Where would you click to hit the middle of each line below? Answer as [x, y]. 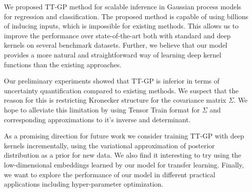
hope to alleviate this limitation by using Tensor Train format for [102, 109]
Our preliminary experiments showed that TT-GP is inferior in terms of [112, 81]
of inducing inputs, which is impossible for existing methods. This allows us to [121, 26]
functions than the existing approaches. [63, 64]
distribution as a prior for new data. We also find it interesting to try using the [123, 155]
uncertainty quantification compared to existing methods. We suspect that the [121, 90]
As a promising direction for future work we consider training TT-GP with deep [124, 136]
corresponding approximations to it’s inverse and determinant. [97, 119]
